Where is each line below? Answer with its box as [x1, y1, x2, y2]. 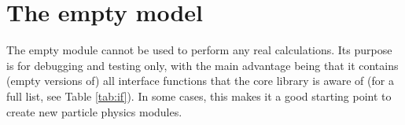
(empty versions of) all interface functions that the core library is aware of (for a [6, 72, 394, 89]
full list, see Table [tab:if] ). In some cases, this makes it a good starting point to [6, 87, 392, 104]
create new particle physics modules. [6, 103, 182, 119]
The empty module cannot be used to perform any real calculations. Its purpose [6, 42, 392, 58]
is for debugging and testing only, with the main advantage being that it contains [6, 57, 399, 73]
